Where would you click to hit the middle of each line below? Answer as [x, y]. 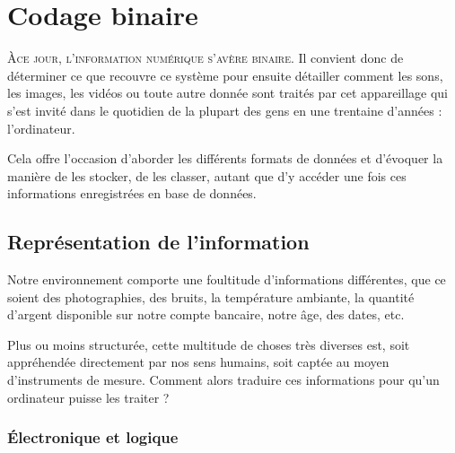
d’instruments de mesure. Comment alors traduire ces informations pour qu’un [223, 380]
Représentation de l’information [158, 242]
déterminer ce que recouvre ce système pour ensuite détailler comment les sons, [225, 75]
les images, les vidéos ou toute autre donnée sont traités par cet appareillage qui [227, 93]
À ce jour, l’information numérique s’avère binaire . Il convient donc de [206, 58]
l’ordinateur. [41, 128]
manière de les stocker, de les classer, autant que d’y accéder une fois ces [207, 175]
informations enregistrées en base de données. [132, 193]
